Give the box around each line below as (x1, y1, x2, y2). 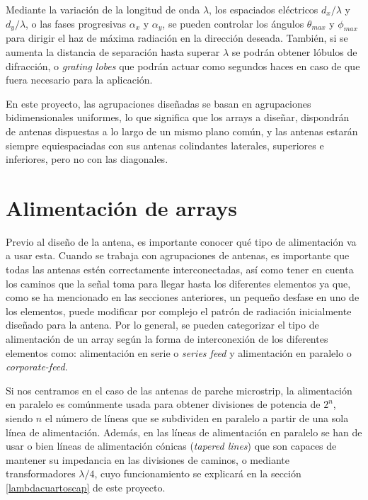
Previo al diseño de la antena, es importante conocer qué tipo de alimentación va (6, 234, 357, 249)
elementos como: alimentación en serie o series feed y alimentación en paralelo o (6, 345, 352, 360)
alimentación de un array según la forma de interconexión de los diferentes (6, 331, 328, 346)
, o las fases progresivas (25, 16, 127, 30)
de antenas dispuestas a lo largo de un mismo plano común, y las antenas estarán (6, 123, 358, 138)
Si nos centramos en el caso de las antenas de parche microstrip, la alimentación (6, 382, 352, 397)
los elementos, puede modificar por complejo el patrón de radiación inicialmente (6, 303, 352, 318)
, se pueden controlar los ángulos (162, 16, 304, 30)
